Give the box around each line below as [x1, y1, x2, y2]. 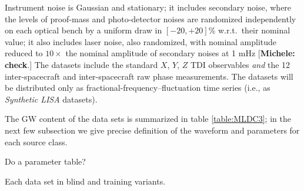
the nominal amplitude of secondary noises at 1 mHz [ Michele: [65, 47, 295, 59]
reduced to [5, 47, 43, 59]
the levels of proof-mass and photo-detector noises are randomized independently [5, 12, 296, 25]
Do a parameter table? [5, 155, 86, 168]
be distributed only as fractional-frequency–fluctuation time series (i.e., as [5, 81, 270, 94]
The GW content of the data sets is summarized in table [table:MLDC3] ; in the [5, 112, 291, 125]
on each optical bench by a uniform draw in [5, 24, 162, 36]
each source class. [5, 135, 68, 148]
